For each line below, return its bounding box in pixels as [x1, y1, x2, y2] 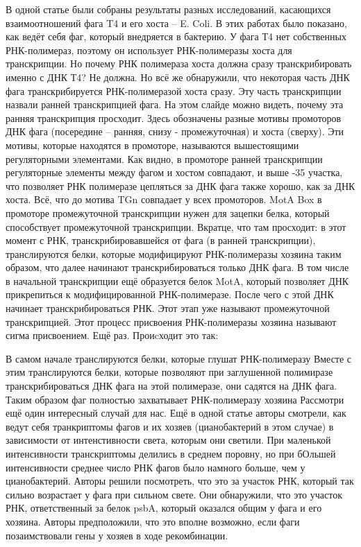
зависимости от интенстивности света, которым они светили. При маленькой [6, 433, 331, 447]
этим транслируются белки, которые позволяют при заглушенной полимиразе [6, 365, 333, 379]
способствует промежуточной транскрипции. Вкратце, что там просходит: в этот [6, 219, 346, 234]
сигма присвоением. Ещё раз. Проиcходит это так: [6, 328, 219, 342]
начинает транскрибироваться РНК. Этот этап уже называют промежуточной [6, 301, 330, 315]
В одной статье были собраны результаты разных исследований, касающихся [6, 2, 331, 16]
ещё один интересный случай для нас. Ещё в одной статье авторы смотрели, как [6, 406, 346, 420]
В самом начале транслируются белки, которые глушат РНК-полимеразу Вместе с [6, 351, 352, 365]
